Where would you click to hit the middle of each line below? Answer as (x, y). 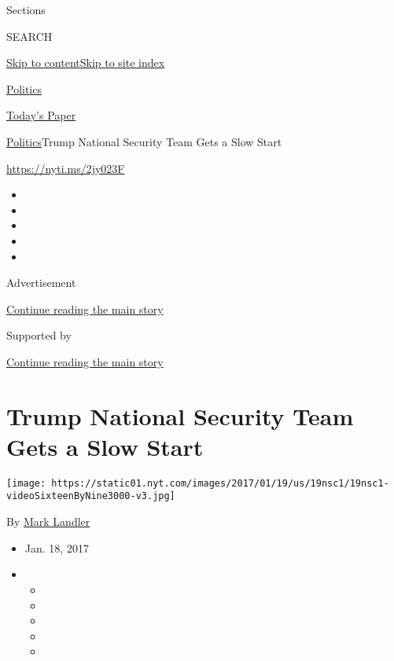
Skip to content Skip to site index (86, 62)
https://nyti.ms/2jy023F (66, 168)
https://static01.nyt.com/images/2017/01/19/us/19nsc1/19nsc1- (220, 483)
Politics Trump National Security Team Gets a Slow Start (144, 141)
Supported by (39, 335)
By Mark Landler (48, 521)
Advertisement (41, 283)
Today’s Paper (41, 115)
